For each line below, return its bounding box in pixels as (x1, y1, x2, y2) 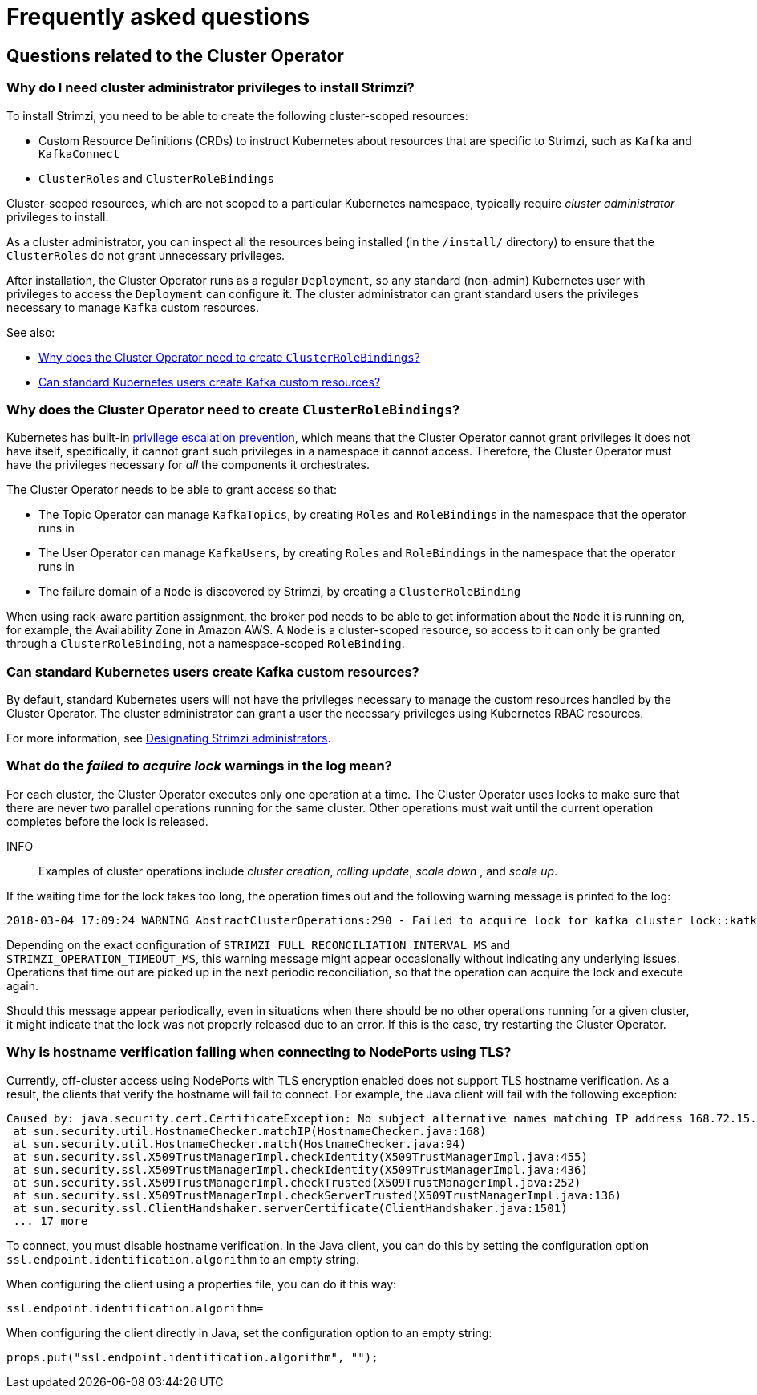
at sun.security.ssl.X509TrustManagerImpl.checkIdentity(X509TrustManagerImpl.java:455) (13, 1150, 588, 1163)
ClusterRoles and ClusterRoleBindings (38, 171, 274, 185)
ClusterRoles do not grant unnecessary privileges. (6, 248, 285, 262)
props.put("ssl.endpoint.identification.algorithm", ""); (6, 1350, 378, 1364)
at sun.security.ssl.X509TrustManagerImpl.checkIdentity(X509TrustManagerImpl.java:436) (13, 1162, 588, 1176)
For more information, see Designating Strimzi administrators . (6, 731, 331, 746)
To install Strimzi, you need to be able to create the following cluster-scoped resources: (6, 108, 468, 123)
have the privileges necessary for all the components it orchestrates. (6, 458, 370, 472)
